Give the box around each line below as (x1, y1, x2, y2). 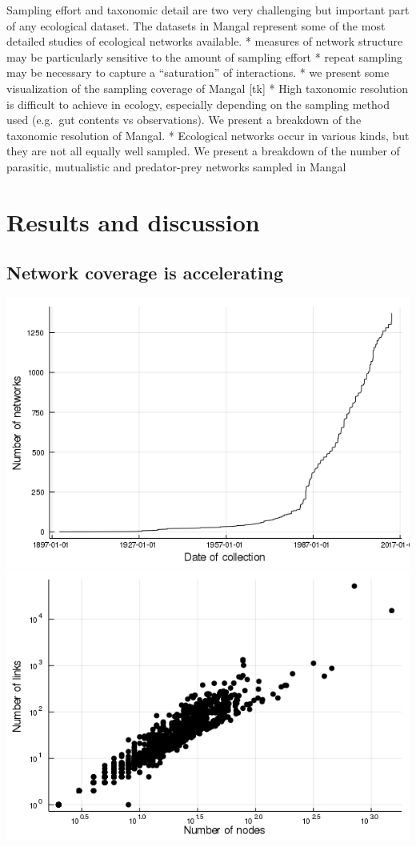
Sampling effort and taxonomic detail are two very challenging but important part (6, 2, 410, 18)
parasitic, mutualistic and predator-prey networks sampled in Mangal (6, 158, 346, 175)
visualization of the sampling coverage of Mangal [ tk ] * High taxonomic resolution (6, 79, 409, 96)
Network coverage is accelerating (6, 260, 284, 285)
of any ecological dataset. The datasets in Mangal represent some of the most (6, 17, 386, 34)
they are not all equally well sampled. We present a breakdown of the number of (6, 143, 400, 159)
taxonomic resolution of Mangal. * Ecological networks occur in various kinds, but (6, 126, 410, 143)
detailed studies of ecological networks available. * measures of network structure (6, 33, 403, 50)
